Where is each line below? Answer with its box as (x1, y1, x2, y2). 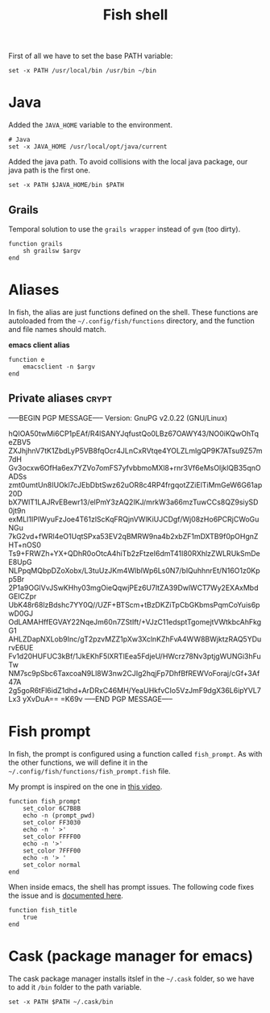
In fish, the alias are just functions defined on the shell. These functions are (8, 307, 259, 317)
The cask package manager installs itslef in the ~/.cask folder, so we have (8, 974, 255, 983)
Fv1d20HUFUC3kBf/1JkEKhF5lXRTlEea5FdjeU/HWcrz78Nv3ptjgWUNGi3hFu (8, 651, 262, 661)
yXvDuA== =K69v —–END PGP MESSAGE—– (23, 694, 173, 704)
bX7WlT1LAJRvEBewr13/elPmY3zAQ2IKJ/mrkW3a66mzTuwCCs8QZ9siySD (8, 497, 259, 507)
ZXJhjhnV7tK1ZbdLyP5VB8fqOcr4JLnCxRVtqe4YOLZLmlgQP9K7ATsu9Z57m (8, 446, 263, 455)
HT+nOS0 (8, 540, 42, 550)
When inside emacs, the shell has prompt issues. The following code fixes (8, 882, 255, 891)
